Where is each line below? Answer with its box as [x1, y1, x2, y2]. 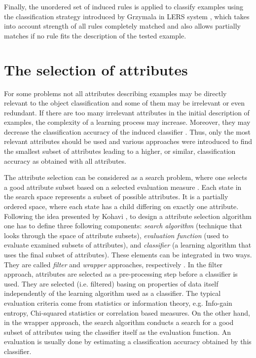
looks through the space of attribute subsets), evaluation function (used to [4, 230, 229, 240]
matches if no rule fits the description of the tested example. [4, 30, 186, 40]
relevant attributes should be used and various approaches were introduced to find [4, 136, 253, 146]
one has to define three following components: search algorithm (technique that [4, 220, 243, 231]
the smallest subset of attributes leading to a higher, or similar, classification [4, 146, 236, 156]
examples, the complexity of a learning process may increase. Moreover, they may [4, 117, 251, 127]
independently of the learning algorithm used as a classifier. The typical [4, 288, 221, 298]
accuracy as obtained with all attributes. [4, 155, 126, 166]
